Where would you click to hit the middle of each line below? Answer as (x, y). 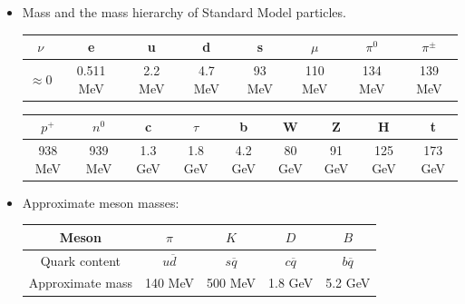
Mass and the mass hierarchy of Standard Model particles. (184, 12)
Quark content (81, 260)
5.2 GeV (348, 283)
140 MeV (169, 283)
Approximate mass (80, 283)
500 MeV (232, 283)
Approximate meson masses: (101, 202)
